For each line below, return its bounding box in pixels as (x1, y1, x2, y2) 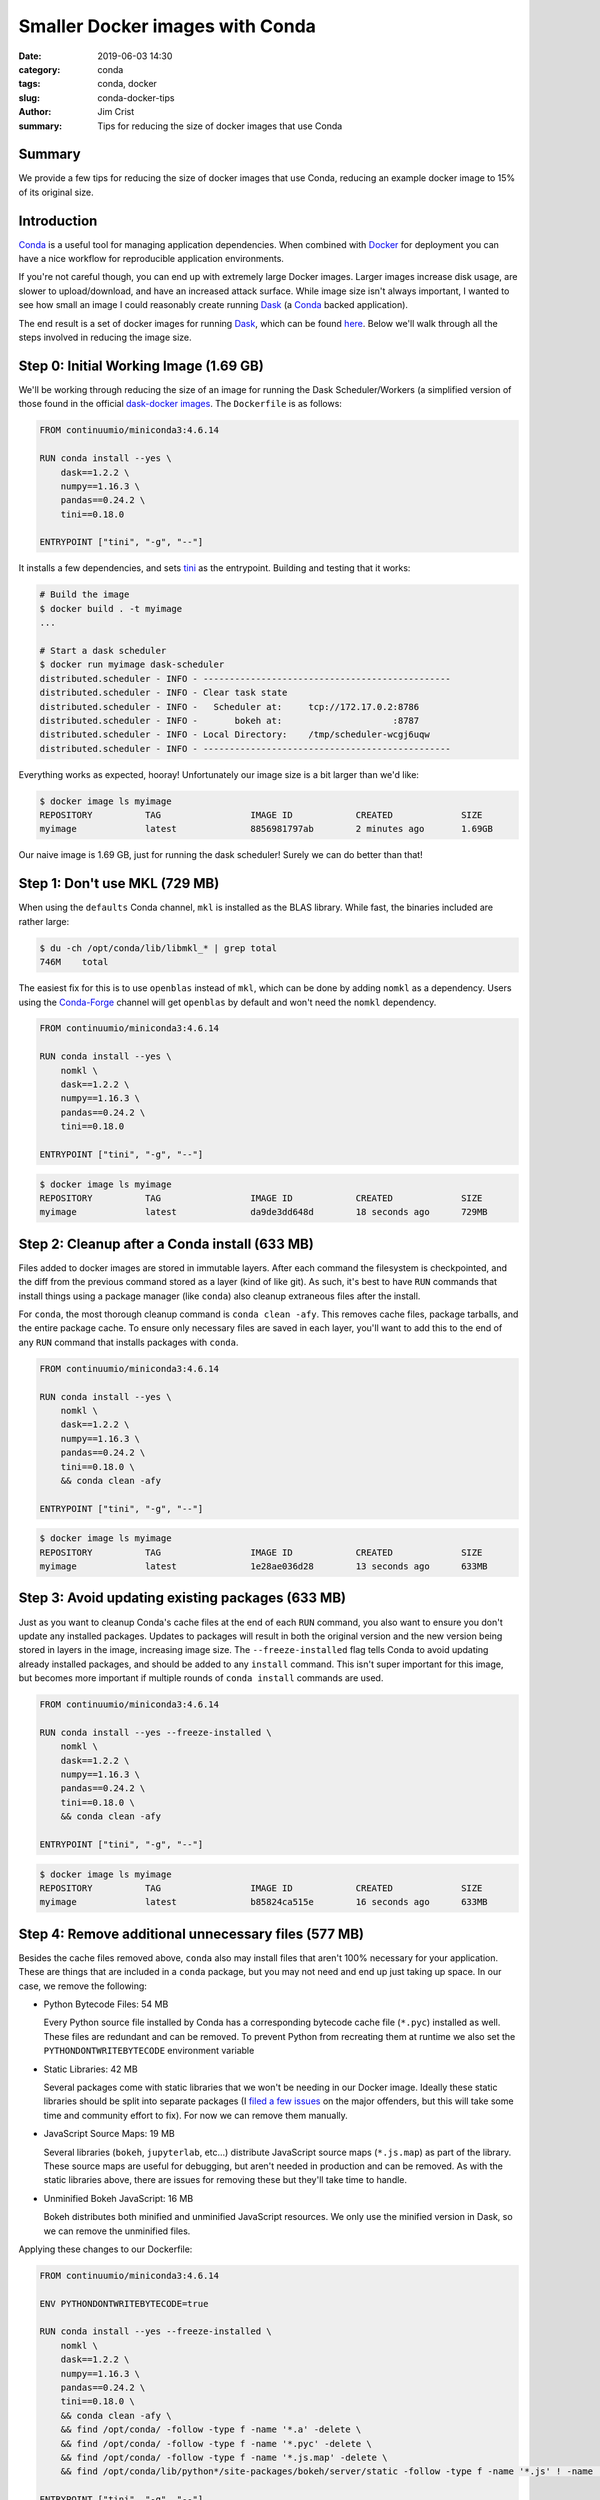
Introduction (18, 212, 98, 229)
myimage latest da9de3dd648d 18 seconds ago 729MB (39, 1206, 489, 1218)
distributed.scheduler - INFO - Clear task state (39, 687, 288, 699)
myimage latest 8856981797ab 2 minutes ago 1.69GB (39, 823, 494, 835)
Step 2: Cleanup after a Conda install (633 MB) (18, 1235, 314, 1252)
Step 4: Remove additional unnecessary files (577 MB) (18, 1925, 365, 1942)
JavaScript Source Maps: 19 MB (43, 2128, 175, 2140)
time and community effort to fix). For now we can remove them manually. (43, 2109, 349, 2121)
